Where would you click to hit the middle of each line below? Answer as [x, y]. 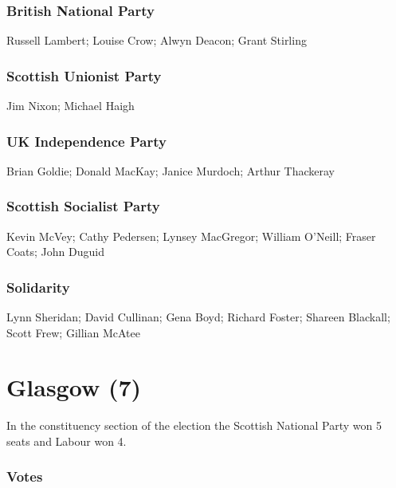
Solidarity [38, 287]
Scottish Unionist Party [84, 75]
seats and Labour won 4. [67, 441]
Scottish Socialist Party [83, 206]
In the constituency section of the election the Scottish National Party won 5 [194, 425]
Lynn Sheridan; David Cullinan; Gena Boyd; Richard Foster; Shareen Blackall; [198, 317]
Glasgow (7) [74, 387]
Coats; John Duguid [55, 252]
